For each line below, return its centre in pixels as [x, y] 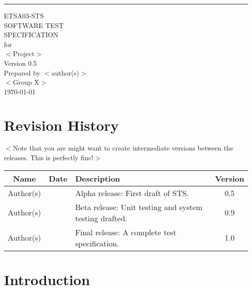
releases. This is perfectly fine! [49, 158]
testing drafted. [101, 218]
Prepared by [22, 72]
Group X [26, 82]
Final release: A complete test [126, 232]
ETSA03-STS [24, 15]
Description [98, 178]
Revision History [61, 125]
